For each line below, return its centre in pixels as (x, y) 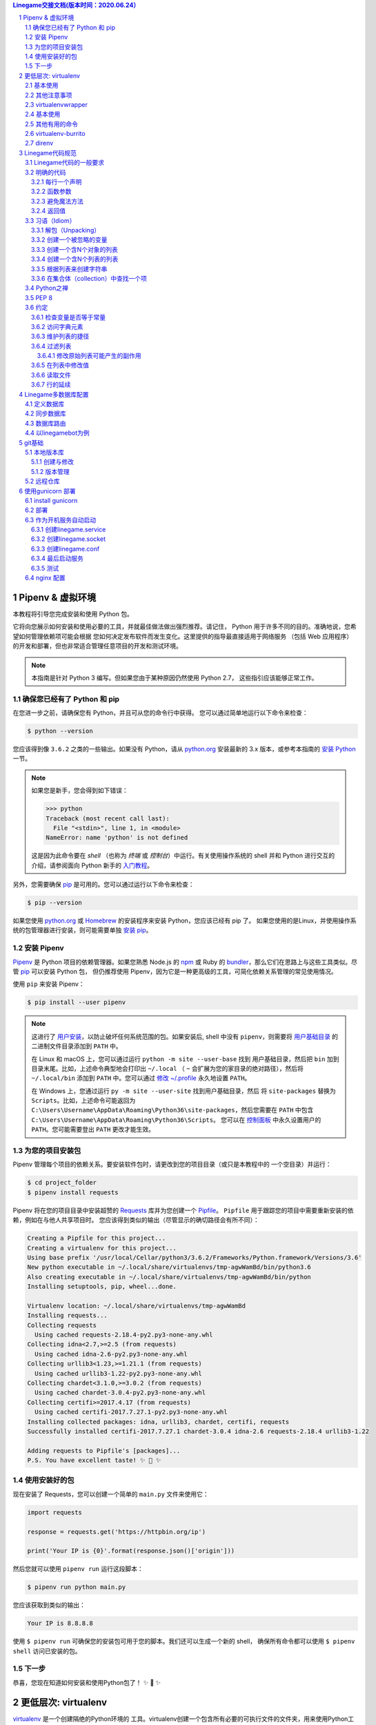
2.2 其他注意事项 (49, 95)
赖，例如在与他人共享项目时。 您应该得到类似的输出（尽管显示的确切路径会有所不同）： (136, 1220)
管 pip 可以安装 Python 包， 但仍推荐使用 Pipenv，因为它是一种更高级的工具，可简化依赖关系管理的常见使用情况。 (175, 972)
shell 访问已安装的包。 (47, 1651)
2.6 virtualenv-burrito (55, 134)
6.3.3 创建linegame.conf (66, 549)
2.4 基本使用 (43, 115)
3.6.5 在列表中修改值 (60, 365)
